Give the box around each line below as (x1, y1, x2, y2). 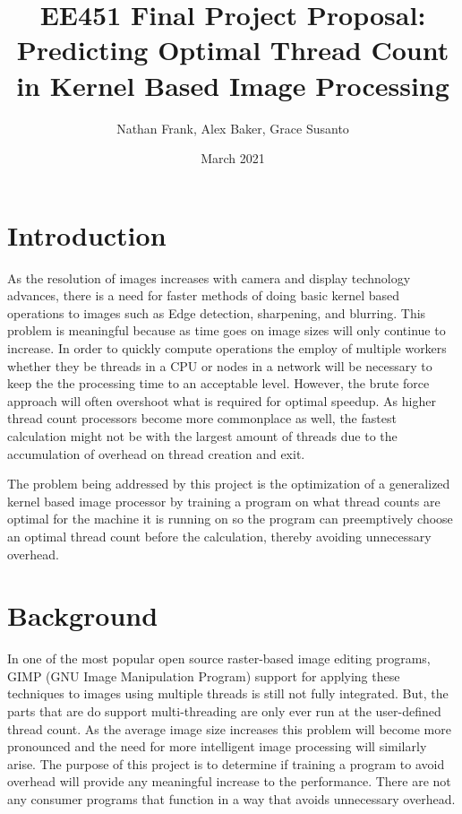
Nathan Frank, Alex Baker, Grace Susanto (116, 118, 349, 137)
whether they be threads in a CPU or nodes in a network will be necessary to (7, 356, 432, 375)
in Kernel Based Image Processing (16, 66, 449, 103)
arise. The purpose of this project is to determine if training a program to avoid (7, 754, 445, 773)
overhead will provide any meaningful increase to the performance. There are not (7, 772, 451, 791)
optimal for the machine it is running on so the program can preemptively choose (7, 509, 453, 528)
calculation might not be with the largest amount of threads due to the (7, 426, 398, 445)
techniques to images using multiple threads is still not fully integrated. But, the (7, 684, 449, 703)
